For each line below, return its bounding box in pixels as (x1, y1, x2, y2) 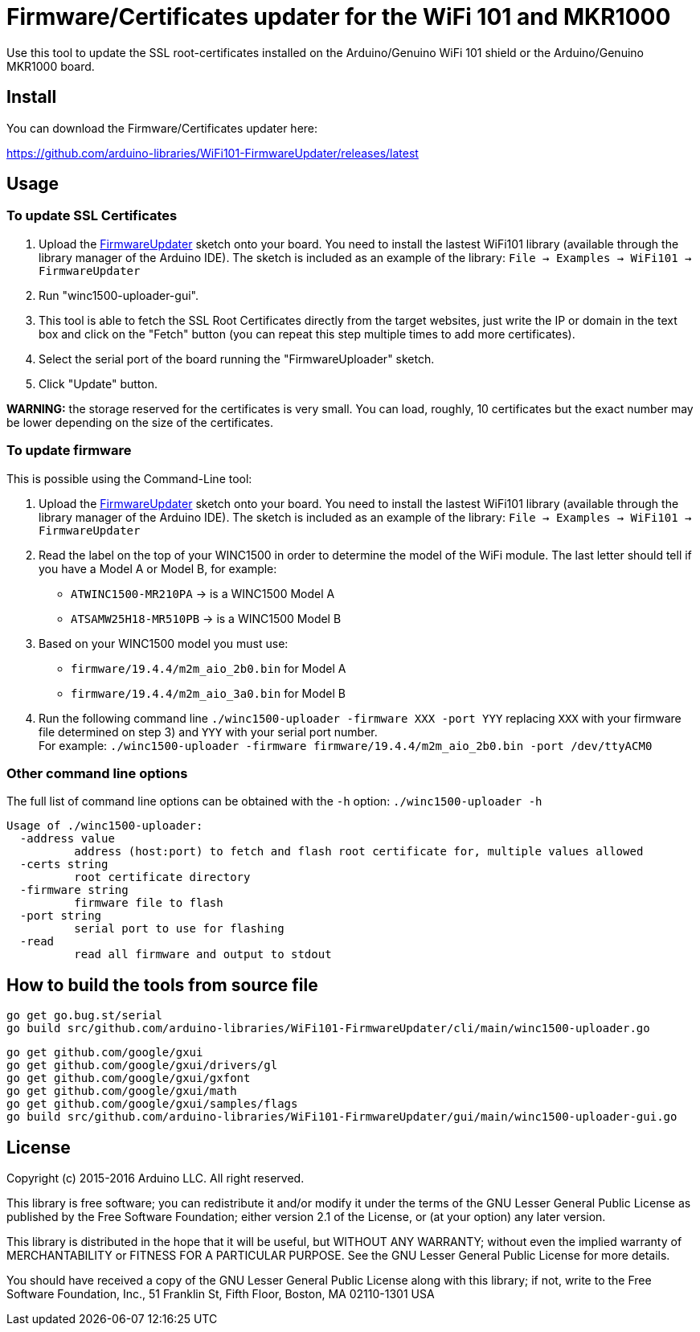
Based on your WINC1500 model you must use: (39, 636, 289, 650)
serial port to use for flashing (74, 922, 285, 936)
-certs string (19, 858, 108, 871)
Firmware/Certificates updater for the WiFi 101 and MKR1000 (6, 3, 671, 31)
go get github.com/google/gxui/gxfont (6, 1072, 251, 1085)
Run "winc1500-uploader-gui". (39, 288, 199, 302)
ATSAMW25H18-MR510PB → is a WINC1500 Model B (71, 611, 342, 625)
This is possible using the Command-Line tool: (6, 471, 252, 486)
